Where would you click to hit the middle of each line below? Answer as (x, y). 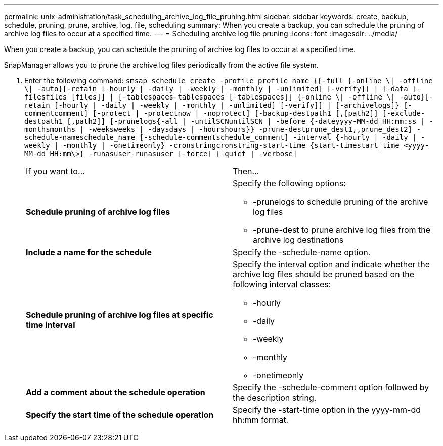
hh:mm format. (261, 420)
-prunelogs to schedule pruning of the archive (341, 202)
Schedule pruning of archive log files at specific (120, 315)
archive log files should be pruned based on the (324, 274)
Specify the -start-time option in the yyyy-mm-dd (327, 410)
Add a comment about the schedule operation (116, 392)
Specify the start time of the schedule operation (120, 415)
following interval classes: (282, 284)
